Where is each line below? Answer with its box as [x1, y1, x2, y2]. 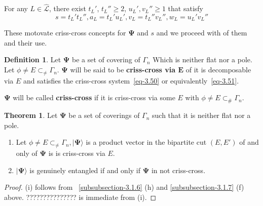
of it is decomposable [185, 64, 251, 75]
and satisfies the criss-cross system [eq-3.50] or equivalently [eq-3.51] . [23, 75, 239, 86]
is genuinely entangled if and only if [29, 164, 141, 175]
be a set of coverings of [68, 110, 140, 120]
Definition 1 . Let [4, 54, 61, 65]
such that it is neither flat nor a [152, 110, 251, 120]
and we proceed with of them [156, 27, 247, 38]
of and [239, 137, 259, 147]
